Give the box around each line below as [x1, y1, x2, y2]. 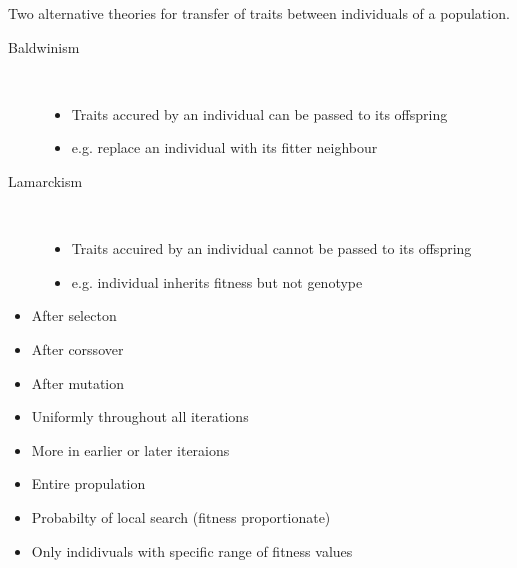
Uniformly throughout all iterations [31, 406, 249, 427]
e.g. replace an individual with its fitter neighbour [71, 137, 378, 158]
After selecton [31, 305, 117, 326]
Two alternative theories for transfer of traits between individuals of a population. [8, 3, 510, 23]
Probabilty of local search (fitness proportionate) [31, 506, 331, 527]
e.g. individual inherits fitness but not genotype [71, 271, 363, 292]
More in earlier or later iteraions [31, 439, 230, 460]
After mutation [31, 372, 125, 393]
